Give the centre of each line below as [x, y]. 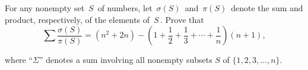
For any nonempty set [45, 8]
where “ [19, 60]
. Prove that [182, 19]
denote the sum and [267, 8]
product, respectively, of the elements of [77, 19]
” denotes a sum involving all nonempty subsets [126, 60]
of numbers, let [125, 8]
